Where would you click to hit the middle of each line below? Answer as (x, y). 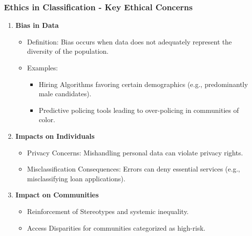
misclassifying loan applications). (76, 178)
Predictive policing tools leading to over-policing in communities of (139, 110)
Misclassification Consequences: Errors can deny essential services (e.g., (134, 169)
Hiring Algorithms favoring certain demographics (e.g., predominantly (143, 84)
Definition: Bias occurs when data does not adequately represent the (129, 41)
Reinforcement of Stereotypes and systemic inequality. (108, 211)
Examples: (42, 67)
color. (47, 119)
